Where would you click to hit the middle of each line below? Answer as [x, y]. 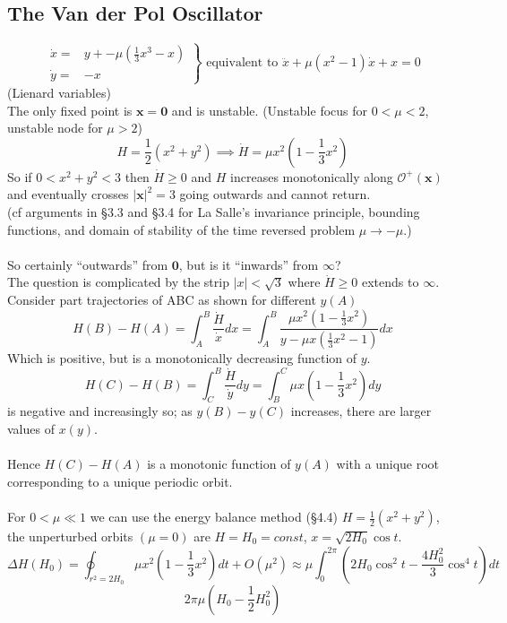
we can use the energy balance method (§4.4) [214, 517]
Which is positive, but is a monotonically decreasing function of [182, 358]
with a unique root [388, 464]
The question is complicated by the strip [118, 282]
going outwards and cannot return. [275, 194]
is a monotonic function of [219, 464]
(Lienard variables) [59, 92]
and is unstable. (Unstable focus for [270, 110]
